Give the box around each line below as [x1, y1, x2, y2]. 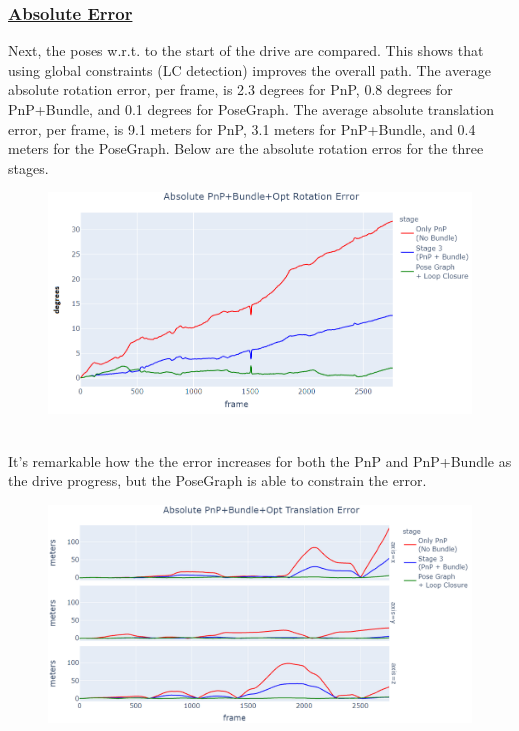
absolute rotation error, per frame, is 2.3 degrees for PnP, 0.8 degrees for [8, 79, 453, 100]
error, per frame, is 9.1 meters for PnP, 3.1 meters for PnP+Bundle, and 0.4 [8, 118, 476, 139]
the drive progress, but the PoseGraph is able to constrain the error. [8, 470, 427, 491]
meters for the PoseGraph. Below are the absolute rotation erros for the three [8, 138, 484, 159]
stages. [8, 157, 49, 178]
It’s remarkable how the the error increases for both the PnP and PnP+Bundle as [8, 450, 512, 471]
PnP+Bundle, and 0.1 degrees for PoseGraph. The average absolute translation [8, 99, 494, 119]
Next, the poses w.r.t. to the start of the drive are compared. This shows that [8, 40, 484, 61]
